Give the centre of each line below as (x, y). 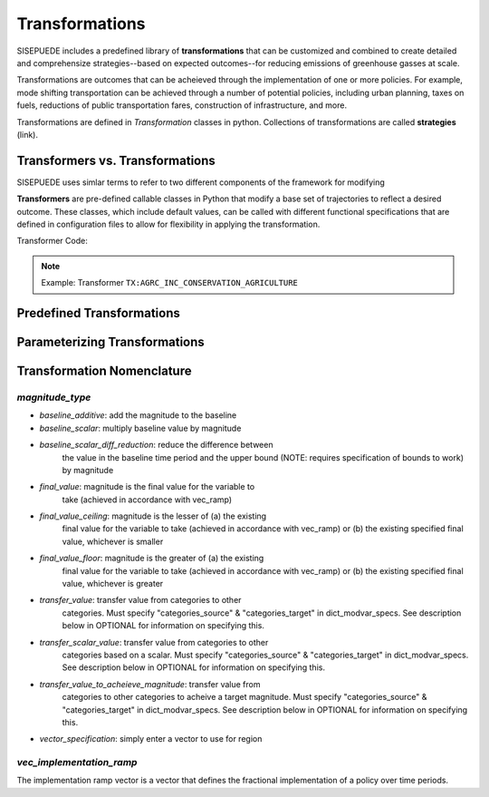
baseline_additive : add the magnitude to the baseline (138, 415)
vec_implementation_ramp (77, 763)
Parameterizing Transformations (111, 341)
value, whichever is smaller (113, 541)
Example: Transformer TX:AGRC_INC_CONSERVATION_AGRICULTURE (170, 283)
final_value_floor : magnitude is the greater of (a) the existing (152, 559)
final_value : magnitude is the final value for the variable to (147, 487)
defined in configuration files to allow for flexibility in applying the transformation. (168, 224)
